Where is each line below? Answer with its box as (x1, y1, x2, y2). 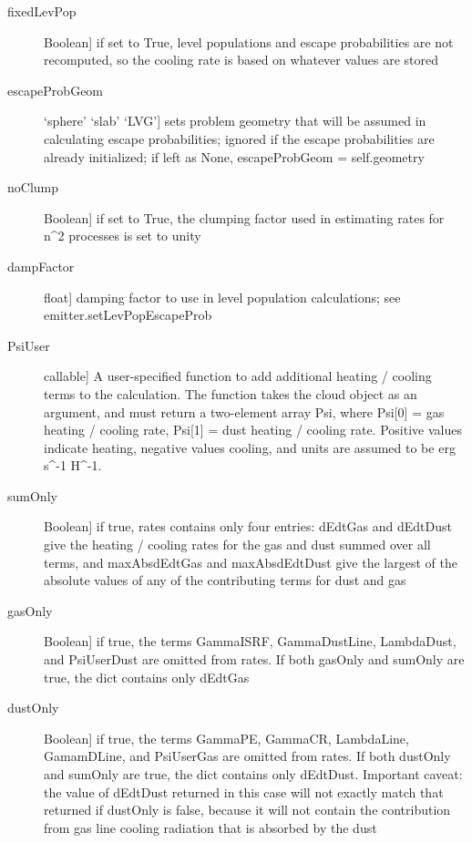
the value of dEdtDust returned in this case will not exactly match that (44, 782, 444, 801)
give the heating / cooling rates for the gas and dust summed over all (44, 535, 431, 554)
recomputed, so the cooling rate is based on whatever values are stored (44, 50, 438, 69)
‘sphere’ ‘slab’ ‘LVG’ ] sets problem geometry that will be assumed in (44, 111, 426, 130)
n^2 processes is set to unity (44, 226, 201, 245)
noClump (7, 178, 59, 197)
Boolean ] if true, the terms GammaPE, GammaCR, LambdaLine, (44, 728, 409, 747)
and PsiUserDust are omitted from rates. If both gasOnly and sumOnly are (44, 650, 465, 669)
